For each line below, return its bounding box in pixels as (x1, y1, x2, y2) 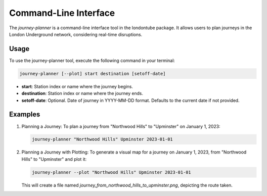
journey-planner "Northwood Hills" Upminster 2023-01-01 (32, 137, 173, 142)
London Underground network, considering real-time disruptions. (9, 31, 142, 37)
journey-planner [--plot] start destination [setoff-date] (19, 71, 166, 76)
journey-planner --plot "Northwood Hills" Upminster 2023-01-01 (32, 169, 191, 175)
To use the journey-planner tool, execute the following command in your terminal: (9, 57, 175, 63)
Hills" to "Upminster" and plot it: (21, 156, 87, 162)
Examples (9, 110, 41, 119)
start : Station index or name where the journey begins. (21, 83, 133, 89)
